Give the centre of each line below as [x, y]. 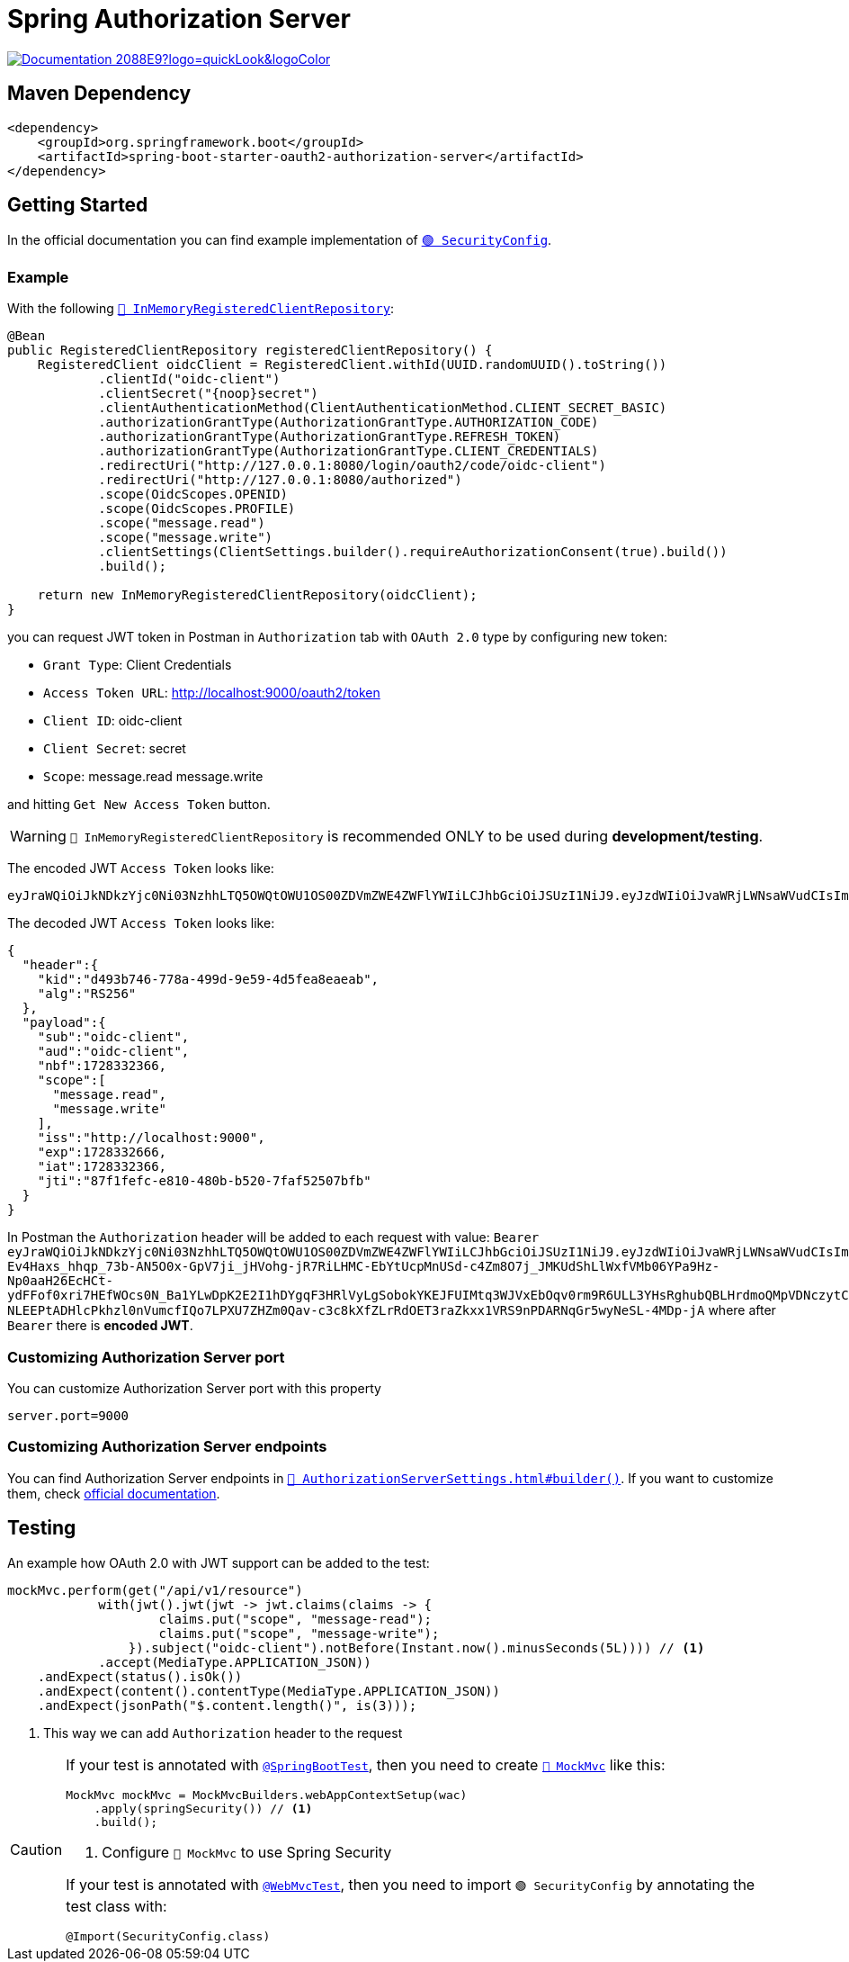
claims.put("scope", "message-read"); [295, 1619]
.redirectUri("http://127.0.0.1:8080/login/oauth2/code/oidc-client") [352, 466]
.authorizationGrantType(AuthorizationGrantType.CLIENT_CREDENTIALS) [349, 451]
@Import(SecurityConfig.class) [168, 1936]
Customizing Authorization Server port [146, 1357]
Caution [36, 1849]
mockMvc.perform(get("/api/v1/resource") [155, 1590]
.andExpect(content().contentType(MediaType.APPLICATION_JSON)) [268, 1691]
